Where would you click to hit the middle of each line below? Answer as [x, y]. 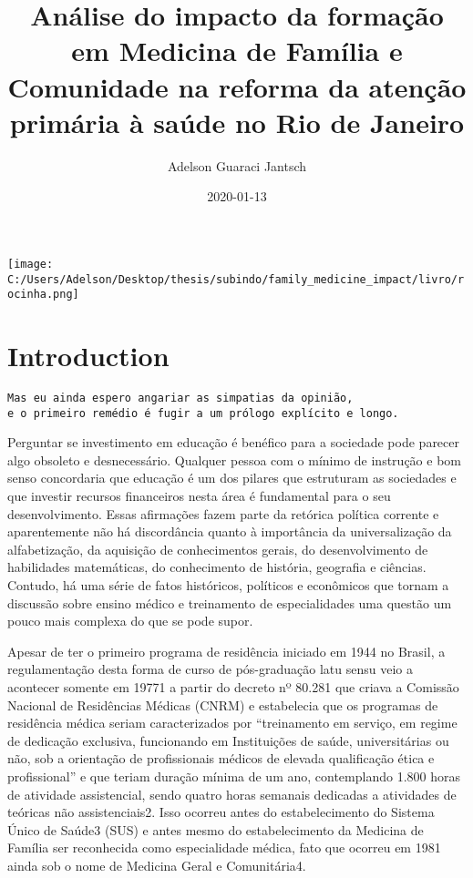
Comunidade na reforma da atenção [237, 86]
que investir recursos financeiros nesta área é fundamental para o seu [199, 496]
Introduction [88, 356]
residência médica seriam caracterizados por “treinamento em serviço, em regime [232, 723]
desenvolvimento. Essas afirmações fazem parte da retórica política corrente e [223, 513]
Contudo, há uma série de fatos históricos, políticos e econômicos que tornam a [228, 585]
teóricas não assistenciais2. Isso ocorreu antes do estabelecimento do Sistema [221, 812]
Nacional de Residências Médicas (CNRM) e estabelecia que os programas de [223, 704]
